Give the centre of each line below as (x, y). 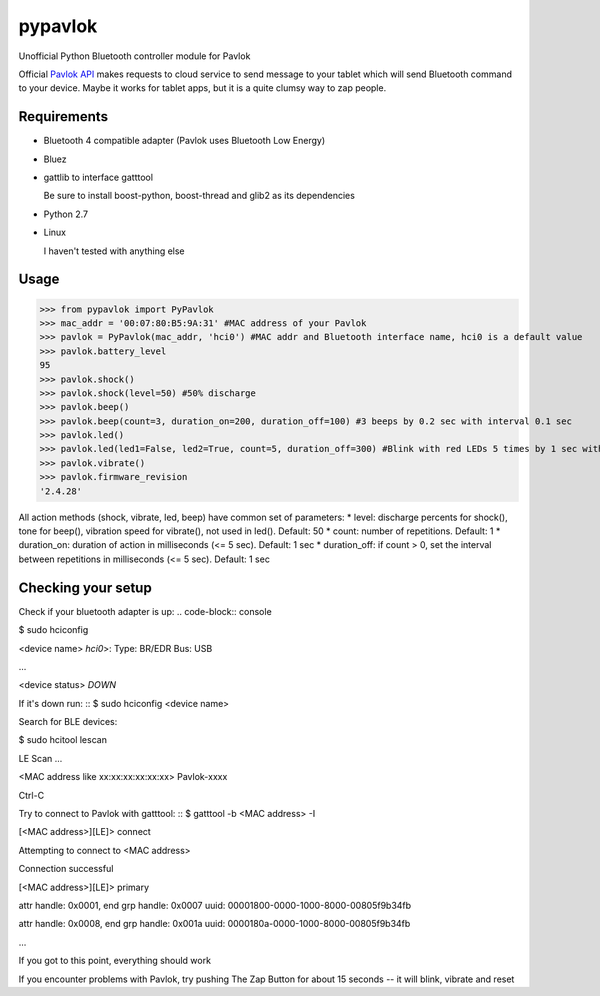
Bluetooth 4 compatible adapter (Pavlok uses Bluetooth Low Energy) (184, 141)
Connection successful (66, 869)
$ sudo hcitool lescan (62, 740)
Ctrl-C (31, 795)
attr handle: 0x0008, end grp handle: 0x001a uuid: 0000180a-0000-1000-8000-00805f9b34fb (214, 924)
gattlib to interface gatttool (98, 177)
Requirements (63, 116)
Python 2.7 (66, 214)
